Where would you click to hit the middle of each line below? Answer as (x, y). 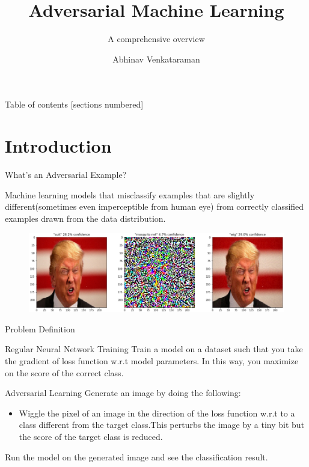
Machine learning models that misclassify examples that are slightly (130, 194)
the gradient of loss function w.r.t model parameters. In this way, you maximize (152, 361)
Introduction (58, 146)
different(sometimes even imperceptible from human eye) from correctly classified (154, 206)
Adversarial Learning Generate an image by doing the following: (123, 393)
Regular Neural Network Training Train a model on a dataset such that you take (154, 349)
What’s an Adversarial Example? (66, 175)
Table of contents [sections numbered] (74, 104)
